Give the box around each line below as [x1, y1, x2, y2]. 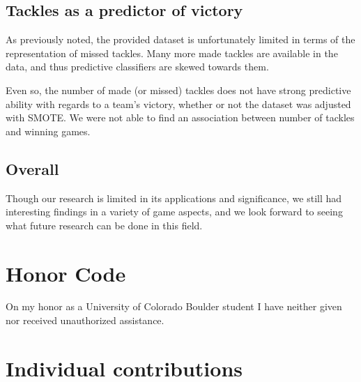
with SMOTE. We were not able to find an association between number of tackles [6, 110, 355, 125]
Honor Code [6, 259, 126, 287]
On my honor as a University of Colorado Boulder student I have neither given [6, 299, 342, 314]
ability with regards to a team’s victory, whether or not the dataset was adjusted [6, 96, 351, 111]
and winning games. [6, 123, 91, 138]
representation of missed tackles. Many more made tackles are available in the [6, 45, 338, 60]
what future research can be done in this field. [6, 217, 203, 232]
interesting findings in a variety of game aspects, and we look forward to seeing [6, 204, 343, 219]
